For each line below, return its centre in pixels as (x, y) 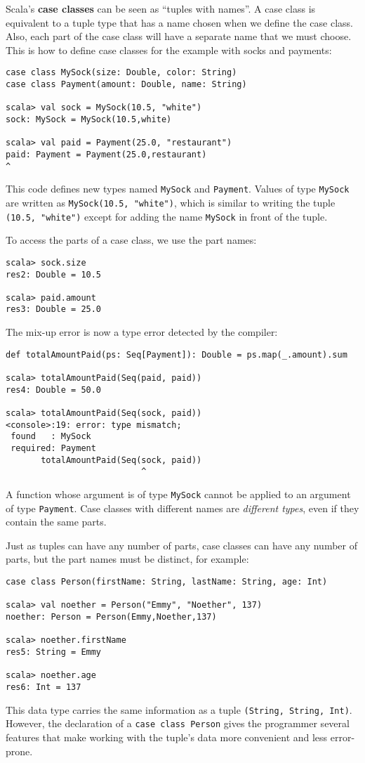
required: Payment (53, 448)
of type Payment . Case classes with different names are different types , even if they (182, 508)
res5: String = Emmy (54, 652)
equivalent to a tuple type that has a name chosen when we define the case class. (179, 22)
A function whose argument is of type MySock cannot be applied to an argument (178, 494)
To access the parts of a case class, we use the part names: (131, 240)
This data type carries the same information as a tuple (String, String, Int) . (179, 709)
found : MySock (51, 437)
